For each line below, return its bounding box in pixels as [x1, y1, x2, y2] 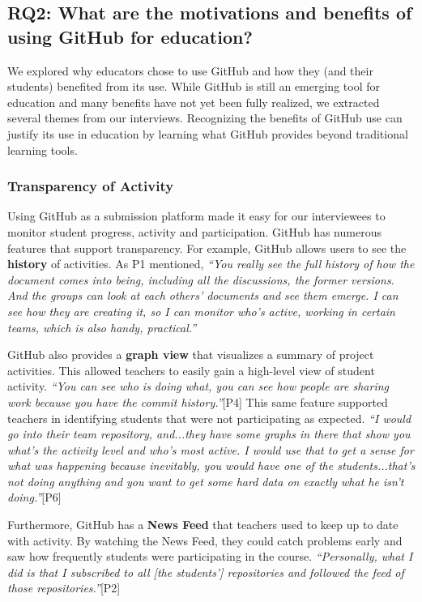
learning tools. [7, 141, 78, 158]
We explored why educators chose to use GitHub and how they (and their [7, 62, 373, 79]
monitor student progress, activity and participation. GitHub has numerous [7, 223, 382, 240]
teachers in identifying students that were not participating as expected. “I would [7, 409, 411, 426]
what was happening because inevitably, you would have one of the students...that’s [7, 457, 416, 474]
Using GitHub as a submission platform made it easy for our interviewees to [7, 207, 386, 224]
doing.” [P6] [7, 489, 62, 506]
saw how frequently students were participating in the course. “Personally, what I [7, 548, 413, 565]
